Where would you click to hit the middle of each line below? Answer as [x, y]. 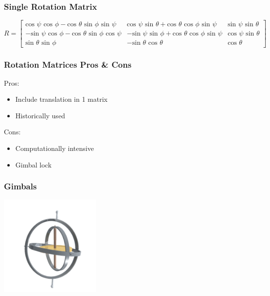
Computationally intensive [54, 148]
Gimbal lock [33, 164]
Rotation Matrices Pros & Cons [68, 65]
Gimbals [20, 186]
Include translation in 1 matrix [61, 99]
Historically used [40, 115]
